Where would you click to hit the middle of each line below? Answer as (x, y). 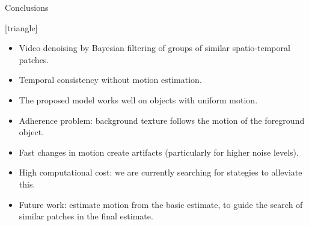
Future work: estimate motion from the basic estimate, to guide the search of (161, 204)
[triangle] (21, 27)
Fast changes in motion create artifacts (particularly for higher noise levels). (159, 152)
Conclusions (27, 7)
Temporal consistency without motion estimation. (110, 80)
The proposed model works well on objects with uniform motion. (138, 99)
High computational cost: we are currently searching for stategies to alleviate (161, 172)
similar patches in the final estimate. (86, 216)
